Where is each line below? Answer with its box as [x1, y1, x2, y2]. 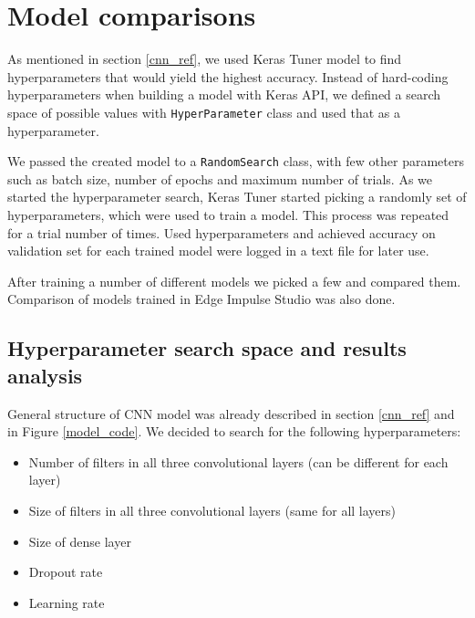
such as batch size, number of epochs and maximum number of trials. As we [7, 169, 433, 188]
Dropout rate [28, 562, 103, 581]
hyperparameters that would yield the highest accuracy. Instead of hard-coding [7, 67, 449, 86]
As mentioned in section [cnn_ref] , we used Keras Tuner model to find [7, 49, 402, 68]
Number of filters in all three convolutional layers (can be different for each [28, 452, 449, 471]
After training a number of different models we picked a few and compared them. [7, 271, 461, 290]
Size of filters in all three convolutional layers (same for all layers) [28, 500, 397, 519]
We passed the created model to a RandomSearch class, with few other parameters [7, 152, 464, 171]
